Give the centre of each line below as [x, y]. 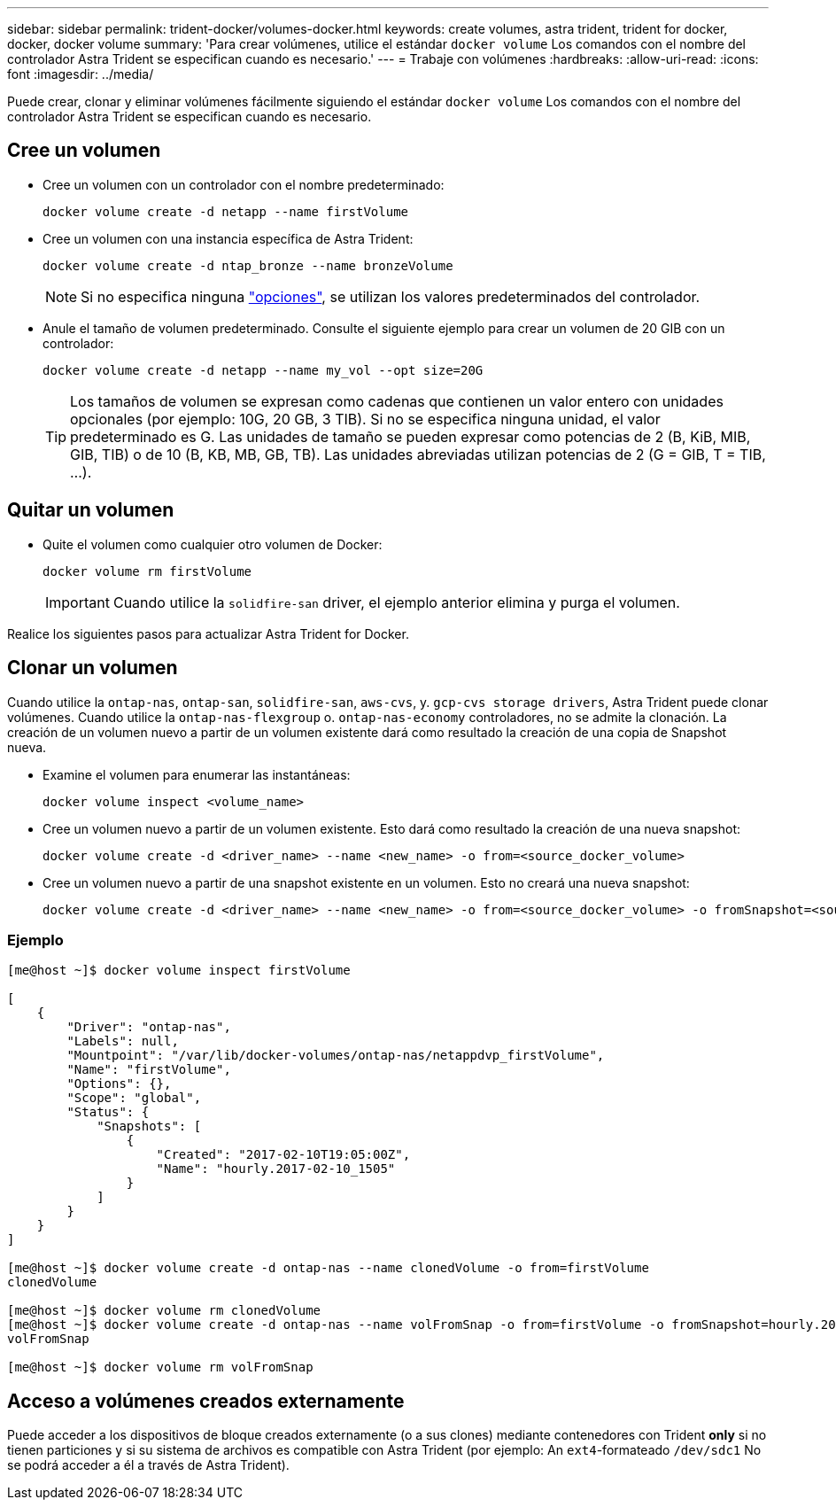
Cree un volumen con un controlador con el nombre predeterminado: [244, 184]
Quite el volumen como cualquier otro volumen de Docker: [213, 544]
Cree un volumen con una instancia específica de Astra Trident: [228, 238]
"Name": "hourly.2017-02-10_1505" [276, 1169]
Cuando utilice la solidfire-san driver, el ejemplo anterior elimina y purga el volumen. [396, 602]
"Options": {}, [119, 1084]
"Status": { [108, 1112]
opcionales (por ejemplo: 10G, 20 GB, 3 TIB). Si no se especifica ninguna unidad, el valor [365, 419]
